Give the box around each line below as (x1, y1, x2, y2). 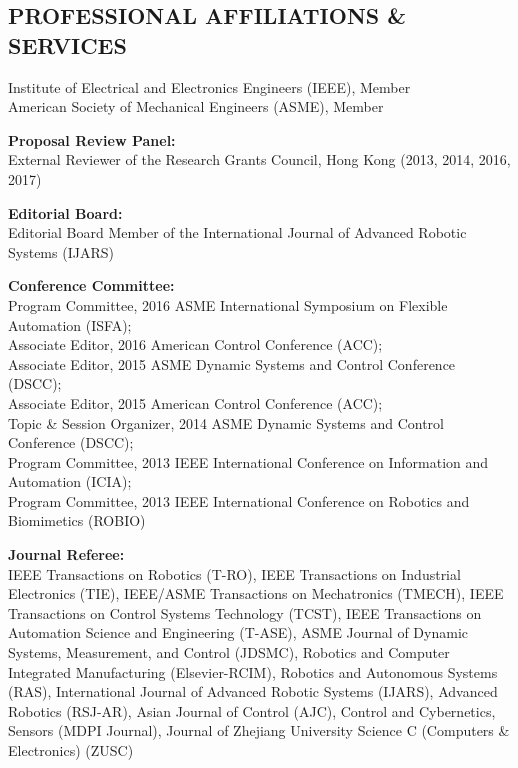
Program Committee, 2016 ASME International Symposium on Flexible (8, 294, 448, 315)
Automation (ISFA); (8, 314, 132, 335)
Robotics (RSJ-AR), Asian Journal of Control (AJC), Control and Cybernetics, (8, 700, 496, 721)
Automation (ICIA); (8, 471, 132, 492)
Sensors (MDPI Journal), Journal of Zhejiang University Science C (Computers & (8, 720, 510, 741)
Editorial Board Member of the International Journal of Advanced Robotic (8, 222, 467, 243)
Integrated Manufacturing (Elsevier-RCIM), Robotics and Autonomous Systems (8, 661, 498, 682)
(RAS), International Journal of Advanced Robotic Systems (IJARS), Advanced (8, 681, 498, 702)
